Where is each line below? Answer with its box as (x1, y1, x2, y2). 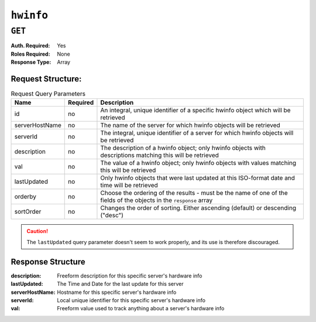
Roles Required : (11, 50, 50, 57)
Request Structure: (11, 74, 82, 84)
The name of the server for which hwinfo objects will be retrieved (100, 121, 280, 129)
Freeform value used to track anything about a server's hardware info (57, 305, 225, 312)
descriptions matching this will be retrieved (100, 151, 219, 159)
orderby (14, 193, 36, 201)
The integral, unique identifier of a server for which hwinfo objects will (100, 129, 294, 137)
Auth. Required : (11, 42, 50, 49)
